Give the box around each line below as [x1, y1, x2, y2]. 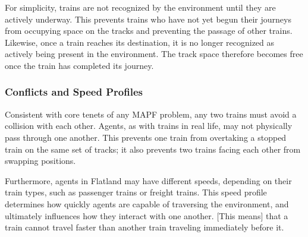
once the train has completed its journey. [5, 59, 154, 71]
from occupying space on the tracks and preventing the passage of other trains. [5, 24, 293, 37]
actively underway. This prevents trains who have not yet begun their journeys [5, 12, 291, 25]
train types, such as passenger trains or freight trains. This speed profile [5, 186, 267, 198]
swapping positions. [5, 154, 76, 167]
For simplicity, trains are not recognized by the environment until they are [5, 1, 276, 13]
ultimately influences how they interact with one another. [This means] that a [5, 209, 288, 222]
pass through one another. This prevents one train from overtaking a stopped [5, 131, 287, 143]
